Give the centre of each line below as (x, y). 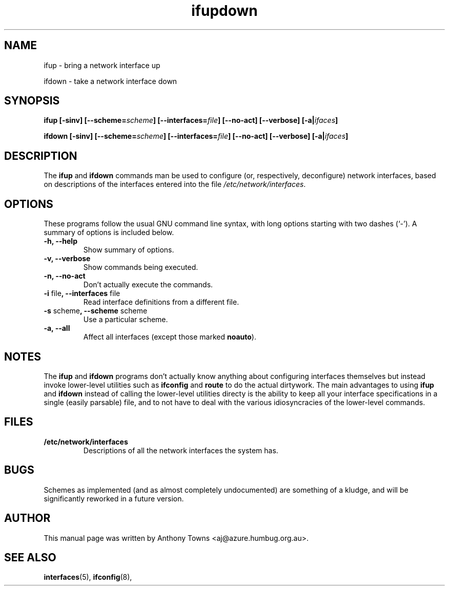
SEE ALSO (30, 557)
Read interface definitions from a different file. (161, 302)
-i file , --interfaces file (82, 293)
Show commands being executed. (141, 267)
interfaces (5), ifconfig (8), (88, 577)
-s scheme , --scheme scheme (96, 311)
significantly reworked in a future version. (114, 498)
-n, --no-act (65, 276)
